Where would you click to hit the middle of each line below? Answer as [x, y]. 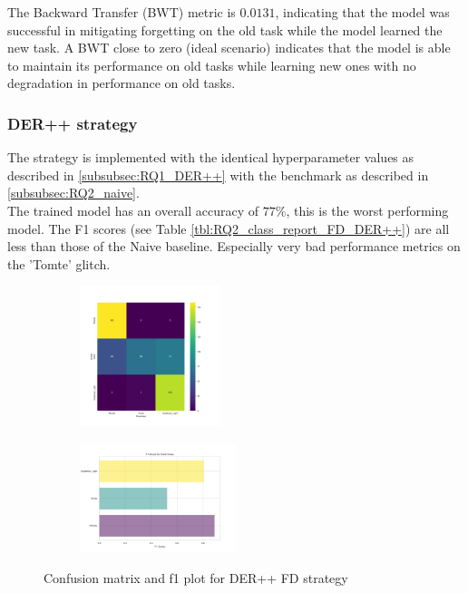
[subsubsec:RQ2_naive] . [73, 193]
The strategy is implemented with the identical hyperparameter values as [211, 157]
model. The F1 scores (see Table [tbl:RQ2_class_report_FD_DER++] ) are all [229, 228]
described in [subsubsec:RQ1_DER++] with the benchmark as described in [218, 175]
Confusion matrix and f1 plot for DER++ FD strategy [196, 577]
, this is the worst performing [367, 210]
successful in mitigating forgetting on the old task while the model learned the [225, 29]
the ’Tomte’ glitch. [59, 263]
